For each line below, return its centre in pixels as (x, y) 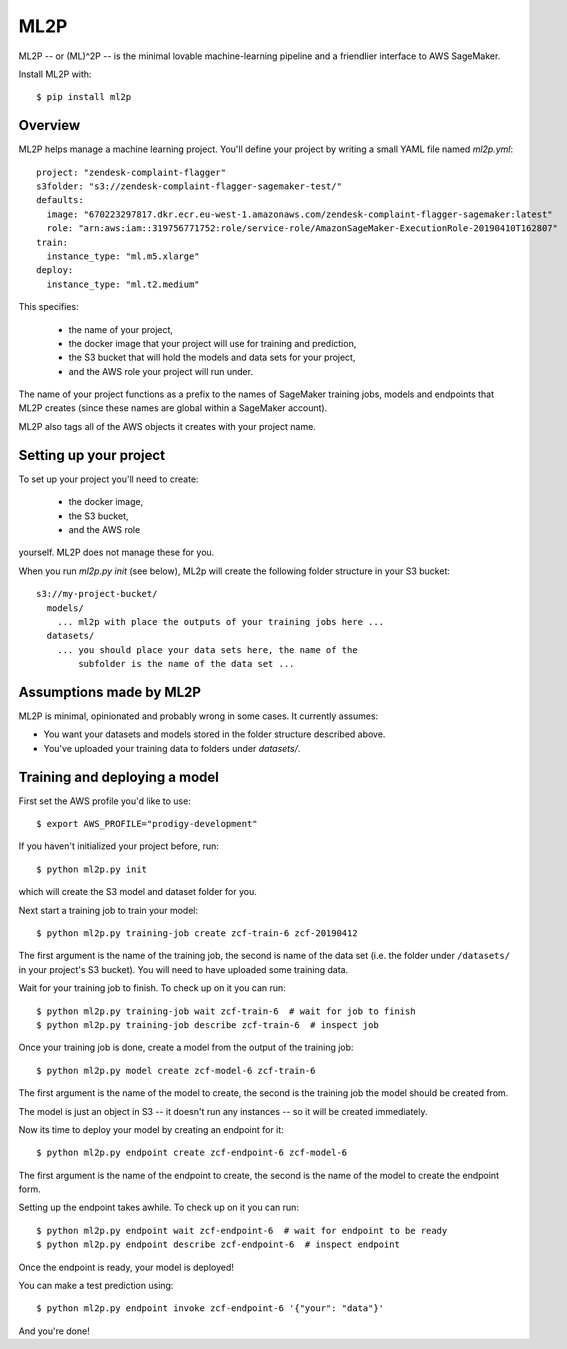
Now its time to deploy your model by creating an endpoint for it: (151, 1129)
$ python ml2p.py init (92, 869)
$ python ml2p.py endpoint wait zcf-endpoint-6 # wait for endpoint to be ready (242, 1230)
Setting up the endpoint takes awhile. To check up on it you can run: (159, 1207)
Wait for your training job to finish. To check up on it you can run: (152, 988)
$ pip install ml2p (84, 97)
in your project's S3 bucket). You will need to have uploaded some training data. (183, 969)
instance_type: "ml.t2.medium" (123, 284)
